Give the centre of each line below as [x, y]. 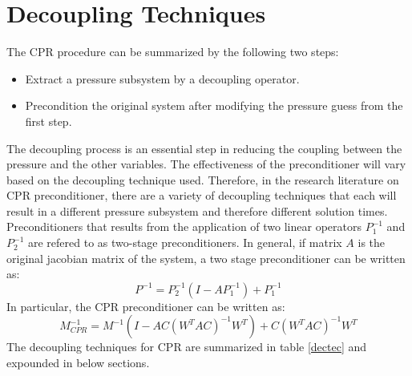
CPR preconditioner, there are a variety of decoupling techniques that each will [202, 195]
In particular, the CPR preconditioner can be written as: [146, 306]
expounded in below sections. [78, 363]
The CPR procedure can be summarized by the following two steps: [173, 52]
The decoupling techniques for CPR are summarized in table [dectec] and [187, 347]
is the [372, 243]
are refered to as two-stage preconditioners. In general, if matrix [185, 243]
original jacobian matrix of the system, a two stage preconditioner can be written [206, 258]
